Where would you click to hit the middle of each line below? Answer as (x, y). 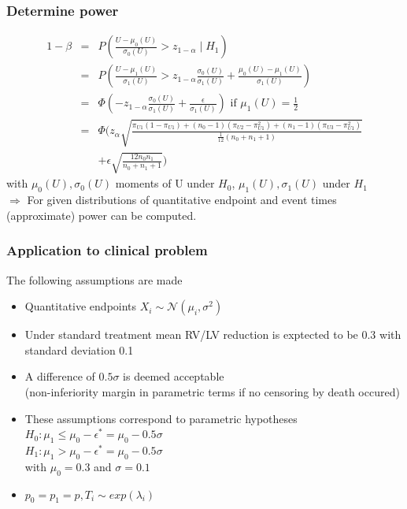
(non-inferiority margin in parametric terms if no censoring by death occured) (212, 392)
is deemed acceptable (174, 376)
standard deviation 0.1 (79, 349)
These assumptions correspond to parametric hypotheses (161, 418)
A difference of (60, 376)
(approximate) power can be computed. (102, 215)
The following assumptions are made (94, 279)
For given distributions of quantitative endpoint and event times (182, 200)
